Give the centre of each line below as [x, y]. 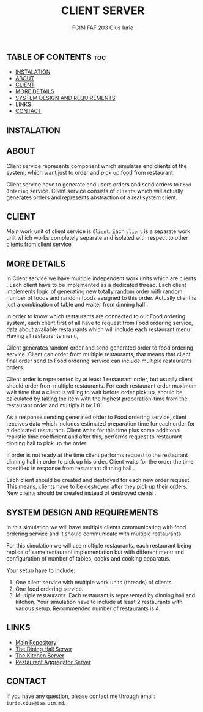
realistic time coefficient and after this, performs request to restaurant [94, 437]
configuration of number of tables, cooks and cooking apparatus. [89, 558]
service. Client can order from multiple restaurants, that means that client [98, 354]
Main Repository [36, 642]
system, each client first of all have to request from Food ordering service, [100, 323]
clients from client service [39, 244]
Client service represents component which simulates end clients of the [97, 166]
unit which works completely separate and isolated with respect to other [97, 238]
